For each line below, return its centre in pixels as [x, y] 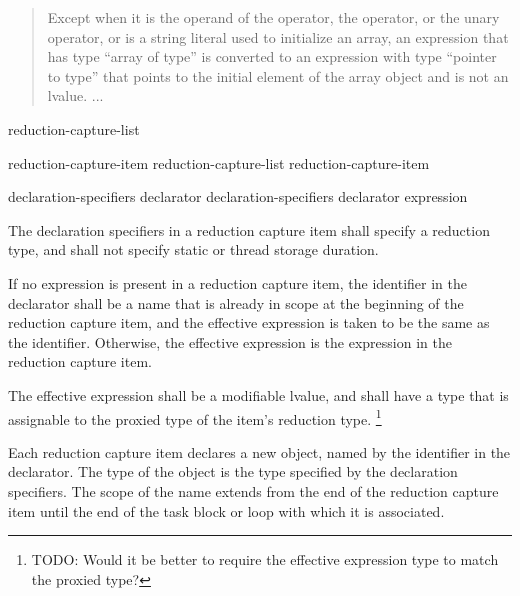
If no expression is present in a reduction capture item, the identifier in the [238, 282]
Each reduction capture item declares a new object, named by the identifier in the [259, 451]
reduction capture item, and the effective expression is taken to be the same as [249, 322]
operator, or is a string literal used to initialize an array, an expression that [278, 36]
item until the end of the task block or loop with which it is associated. [226, 510]
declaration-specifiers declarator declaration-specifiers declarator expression [238, 196]
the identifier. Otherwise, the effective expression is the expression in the [230, 341]
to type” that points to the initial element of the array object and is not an [278, 75]
